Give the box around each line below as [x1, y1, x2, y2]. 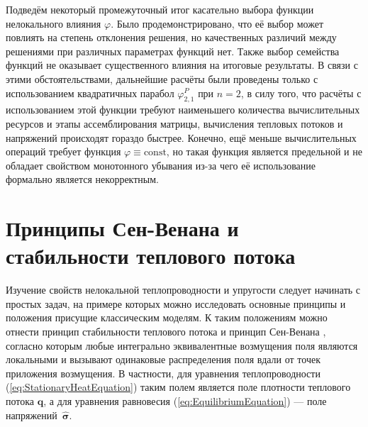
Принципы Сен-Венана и [6, 213, 239, 243]
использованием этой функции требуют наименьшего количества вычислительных [6, 102, 360, 117]
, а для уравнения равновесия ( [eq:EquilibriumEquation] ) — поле [43, 393, 327, 408]
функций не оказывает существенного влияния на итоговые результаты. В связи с [6, 57, 358, 72]
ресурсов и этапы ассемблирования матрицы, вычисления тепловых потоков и [6, 116, 343, 131]
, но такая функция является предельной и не [166, 144, 362, 159]
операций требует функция [6, 144, 121, 159]
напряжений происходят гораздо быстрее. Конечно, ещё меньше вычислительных [6, 130, 357, 145]
